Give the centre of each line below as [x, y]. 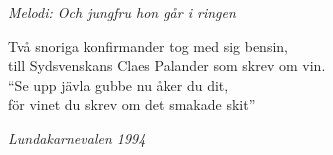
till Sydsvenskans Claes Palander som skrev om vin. [167, 65]
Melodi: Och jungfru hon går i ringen [122, 12]
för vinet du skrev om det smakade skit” [132, 104]
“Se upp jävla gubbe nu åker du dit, [118, 84]
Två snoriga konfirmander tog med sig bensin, [148, 45]
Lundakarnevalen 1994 [77, 137]
